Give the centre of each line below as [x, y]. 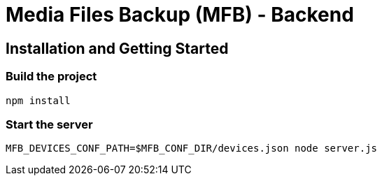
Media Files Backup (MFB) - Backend [180, 15]
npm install [38, 100]
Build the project [51, 77]
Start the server [49, 124]
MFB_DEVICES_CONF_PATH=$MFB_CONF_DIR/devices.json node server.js [192, 149]
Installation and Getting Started [117, 48]
